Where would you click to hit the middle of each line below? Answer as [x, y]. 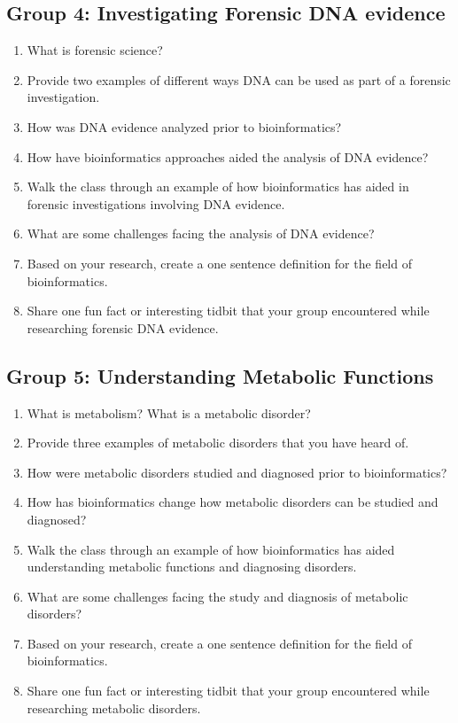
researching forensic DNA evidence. [123, 327]
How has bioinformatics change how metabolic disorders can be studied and [233, 502]
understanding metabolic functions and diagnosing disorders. [192, 567]
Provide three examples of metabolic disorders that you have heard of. [218, 443]
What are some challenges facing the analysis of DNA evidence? [201, 233]
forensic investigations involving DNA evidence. [156, 203]
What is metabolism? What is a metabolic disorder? [169, 412]
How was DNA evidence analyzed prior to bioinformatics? [184, 126]
